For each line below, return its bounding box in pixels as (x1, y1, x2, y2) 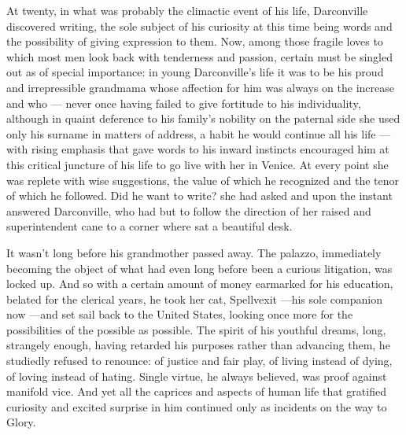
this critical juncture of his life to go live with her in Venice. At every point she (6, 156, 389, 172)
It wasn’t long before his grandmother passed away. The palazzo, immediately (6, 244, 382, 260)
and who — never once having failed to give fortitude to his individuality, (6, 94, 361, 111)
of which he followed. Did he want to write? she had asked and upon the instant (6, 187, 393, 204)
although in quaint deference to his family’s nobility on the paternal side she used (6, 110, 400, 127)
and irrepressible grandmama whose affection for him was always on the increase (6, 79, 394, 95)
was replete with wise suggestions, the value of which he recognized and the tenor (6, 171, 399, 188)
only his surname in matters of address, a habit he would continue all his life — (6, 125, 391, 142)
